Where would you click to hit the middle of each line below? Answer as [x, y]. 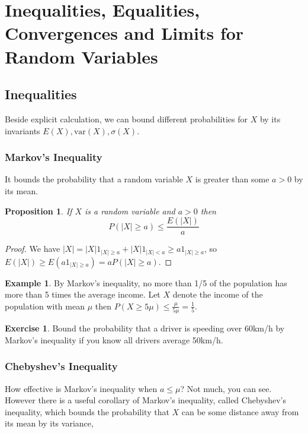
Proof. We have [33, 249]
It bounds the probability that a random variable [94, 179]
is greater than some [232, 179]
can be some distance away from [240, 411]
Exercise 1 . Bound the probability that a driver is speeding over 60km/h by [145, 328]
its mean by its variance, [49, 423]
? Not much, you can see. [226, 388]
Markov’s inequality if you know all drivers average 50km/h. [114, 339]
